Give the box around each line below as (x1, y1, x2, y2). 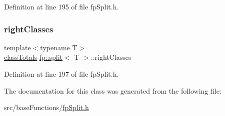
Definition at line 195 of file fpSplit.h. (4, 1, 119, 11)
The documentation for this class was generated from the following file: (4, 85, 221, 96)
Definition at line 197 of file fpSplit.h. (4, 69, 119, 79)
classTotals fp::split (4, 52, 63, 62)
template (4, 42, 31, 52)
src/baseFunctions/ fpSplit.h (4, 102, 89, 113)
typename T (40, 42, 77, 52)
